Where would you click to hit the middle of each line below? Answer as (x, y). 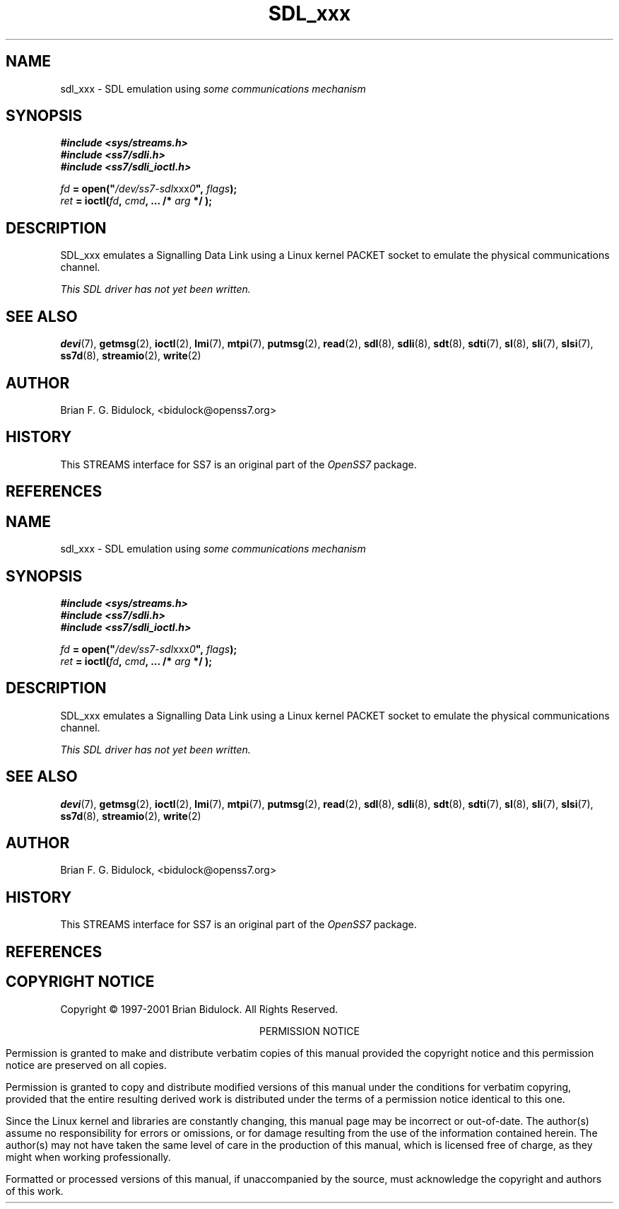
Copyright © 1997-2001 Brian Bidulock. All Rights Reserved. (199, 1009)
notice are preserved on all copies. (86, 1065)
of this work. (35, 1191)
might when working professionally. (88, 1157)
